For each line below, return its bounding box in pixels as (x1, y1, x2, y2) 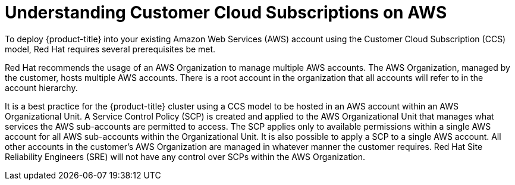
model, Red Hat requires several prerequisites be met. (5, 43, 216, 54)
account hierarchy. (5, 82, 78, 93)
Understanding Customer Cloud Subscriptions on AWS (5, 2, 447, 23)
